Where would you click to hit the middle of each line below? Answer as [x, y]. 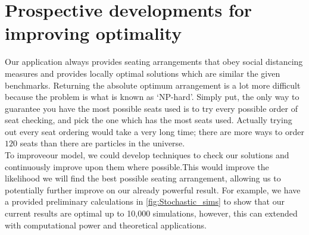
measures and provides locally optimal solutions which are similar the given [143, 73]
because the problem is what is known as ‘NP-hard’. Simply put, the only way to [152, 97]
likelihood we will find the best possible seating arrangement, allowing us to [143, 178]
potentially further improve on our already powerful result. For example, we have [153, 189]
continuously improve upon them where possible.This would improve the [137, 166]
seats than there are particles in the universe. [102, 143]
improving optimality [93, 33]
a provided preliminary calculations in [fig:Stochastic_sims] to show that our [145, 201]
